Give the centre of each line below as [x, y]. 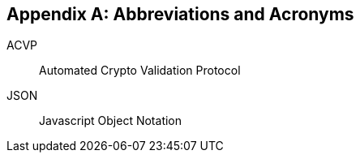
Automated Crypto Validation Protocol [140, 71]
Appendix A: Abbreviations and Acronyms [180, 14]
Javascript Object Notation [111, 121]
